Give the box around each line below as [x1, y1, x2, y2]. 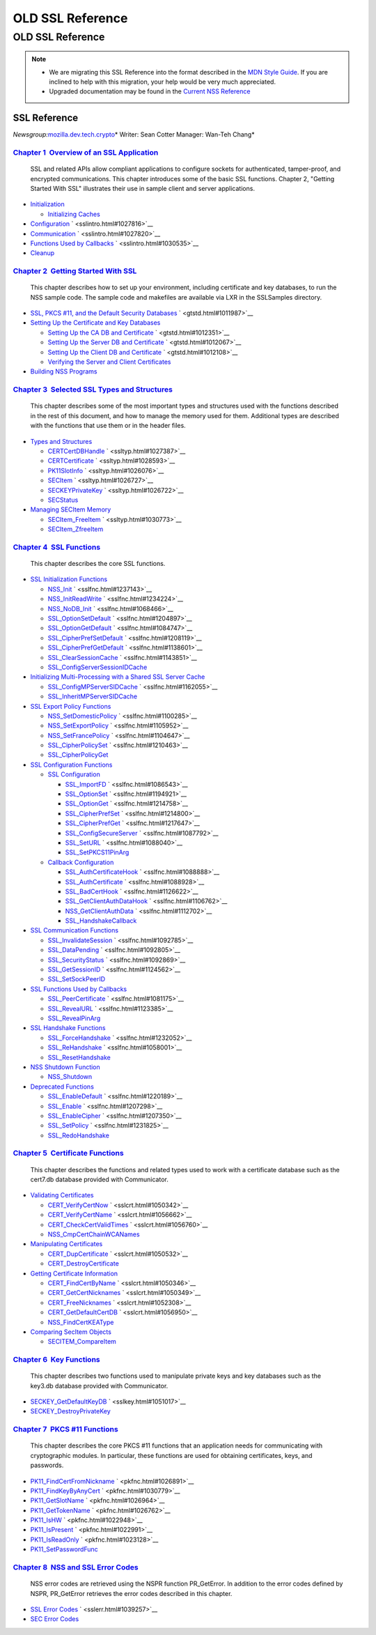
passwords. [30, 1461, 64, 1470]
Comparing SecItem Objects [30, 1328, 111, 1336]
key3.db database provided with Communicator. [30, 1381, 169, 1390]
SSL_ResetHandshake [47, 1053, 111, 1061]
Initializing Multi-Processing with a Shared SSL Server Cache [30, 673, 205, 681]
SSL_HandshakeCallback [65, 916, 137, 925]
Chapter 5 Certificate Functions [13, 1149, 125, 1158]
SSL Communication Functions [30, 926, 118, 935]
